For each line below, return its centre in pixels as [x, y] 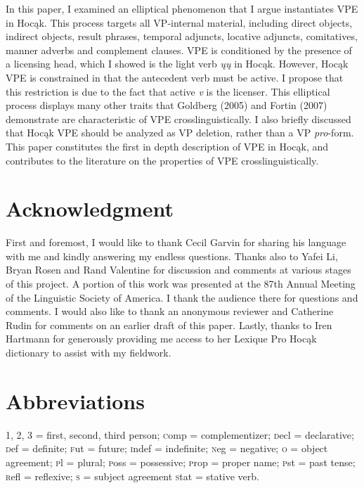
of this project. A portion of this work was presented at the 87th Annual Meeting [181, 284]
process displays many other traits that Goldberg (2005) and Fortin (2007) [167, 105]
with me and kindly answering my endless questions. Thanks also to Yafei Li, [172, 256]
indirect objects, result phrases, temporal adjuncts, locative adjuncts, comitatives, [182, 36]
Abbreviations [75, 400]
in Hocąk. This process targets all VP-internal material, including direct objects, [179, 22]
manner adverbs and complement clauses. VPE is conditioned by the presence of [179, 50]
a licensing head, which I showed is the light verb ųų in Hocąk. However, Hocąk [177, 64]
